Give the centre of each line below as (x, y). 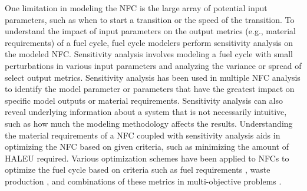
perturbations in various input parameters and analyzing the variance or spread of (153, 65)
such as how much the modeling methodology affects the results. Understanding (149, 123)
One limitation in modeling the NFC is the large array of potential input (136, 8)
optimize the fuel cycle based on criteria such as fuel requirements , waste (138, 169)
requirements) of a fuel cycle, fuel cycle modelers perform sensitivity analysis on (149, 42)
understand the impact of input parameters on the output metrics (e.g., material (150, 31)
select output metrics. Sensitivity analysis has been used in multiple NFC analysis (153, 77)
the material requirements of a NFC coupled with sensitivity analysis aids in (143, 135)
